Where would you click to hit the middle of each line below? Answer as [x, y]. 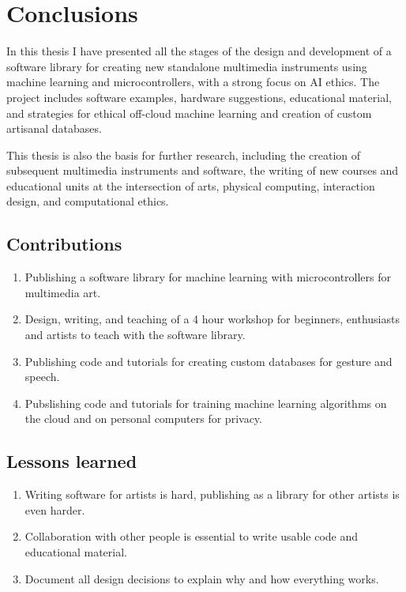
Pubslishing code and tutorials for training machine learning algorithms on [206, 403]
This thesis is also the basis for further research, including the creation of [184, 155]
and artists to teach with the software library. [135, 335]
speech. [42, 377]
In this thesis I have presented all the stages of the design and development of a [199, 51]
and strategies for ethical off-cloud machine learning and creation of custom [189, 113]
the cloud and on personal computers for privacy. [143, 419]
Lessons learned [72, 461]
